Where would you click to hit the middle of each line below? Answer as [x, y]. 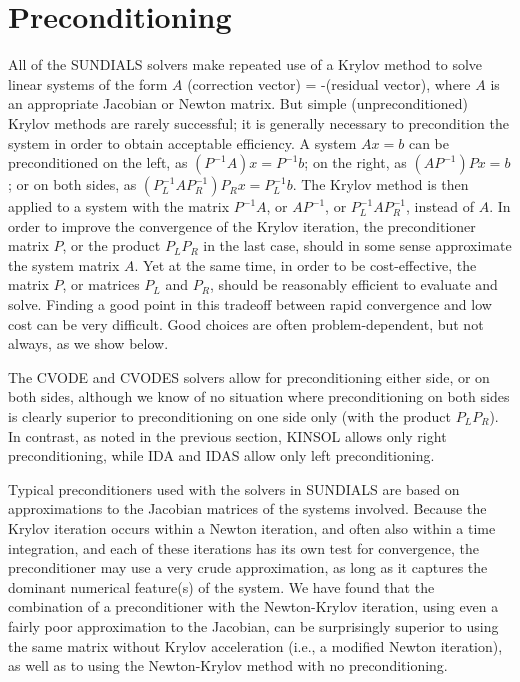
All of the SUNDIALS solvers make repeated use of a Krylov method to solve [245, 64]
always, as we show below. [88, 343]
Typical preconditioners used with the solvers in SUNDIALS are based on [234, 488]
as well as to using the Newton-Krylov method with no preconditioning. [228, 665]
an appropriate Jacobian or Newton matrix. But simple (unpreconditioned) [238, 103]
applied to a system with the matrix [119, 206]
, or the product [111, 245]
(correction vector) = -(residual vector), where [329, 83]
